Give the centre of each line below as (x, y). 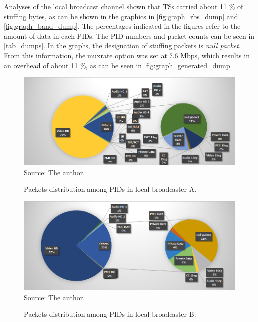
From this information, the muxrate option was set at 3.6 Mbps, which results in (127, 55)
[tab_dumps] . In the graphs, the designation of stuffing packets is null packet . (122, 45)
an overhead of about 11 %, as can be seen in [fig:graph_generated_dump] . (119, 65)
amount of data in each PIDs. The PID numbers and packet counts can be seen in (129, 36)
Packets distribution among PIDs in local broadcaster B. (110, 314)
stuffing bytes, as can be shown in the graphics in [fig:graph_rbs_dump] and (121, 16)
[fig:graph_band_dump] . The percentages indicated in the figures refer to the (122, 26)
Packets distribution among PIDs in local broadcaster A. (110, 189)
